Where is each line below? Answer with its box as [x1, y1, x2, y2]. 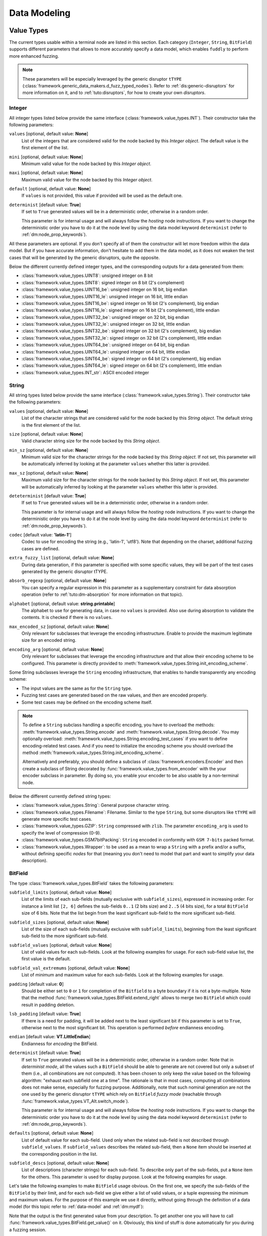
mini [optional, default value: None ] [9, 154, 84, 160]
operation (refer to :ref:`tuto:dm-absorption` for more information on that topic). [21, 591, 183, 598]
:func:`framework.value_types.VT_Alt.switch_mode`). [21, 1098, 130, 1104]
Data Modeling [9, 7, 71, 18]
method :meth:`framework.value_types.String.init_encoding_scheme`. [22, 750, 164, 755]
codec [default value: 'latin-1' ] [9, 532, 72, 537]
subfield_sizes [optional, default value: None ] [9, 919, 109, 925]
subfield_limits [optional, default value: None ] [9, 889, 112, 895]
